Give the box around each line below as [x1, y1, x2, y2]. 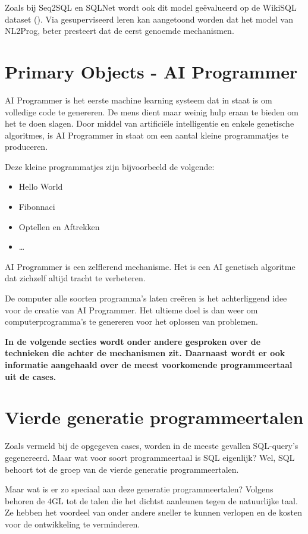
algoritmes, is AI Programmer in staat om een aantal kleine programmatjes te [5, 128, 289, 141]
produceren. [5, 140, 48, 153]
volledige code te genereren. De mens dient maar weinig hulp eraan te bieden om [5, 105, 298, 118]
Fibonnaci [18, 200, 55, 213]
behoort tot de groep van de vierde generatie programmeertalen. [5, 463, 239, 475]
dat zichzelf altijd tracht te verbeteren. [5, 272, 146, 284]
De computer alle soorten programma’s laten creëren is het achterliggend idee [5, 292, 287, 304]
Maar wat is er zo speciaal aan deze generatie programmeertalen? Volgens [5, 483, 274, 495]
